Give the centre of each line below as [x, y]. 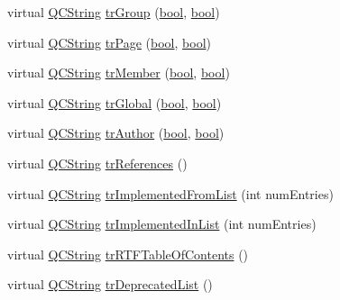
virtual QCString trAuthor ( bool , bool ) [116, 133]
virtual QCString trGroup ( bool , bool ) [114, 12]
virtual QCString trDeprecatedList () [110, 284]
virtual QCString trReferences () [97, 163]
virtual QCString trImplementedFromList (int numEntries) [170, 193]
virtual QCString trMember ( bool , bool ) [119, 73]
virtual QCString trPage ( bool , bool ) [109, 42]
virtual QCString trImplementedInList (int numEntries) [162, 224]
